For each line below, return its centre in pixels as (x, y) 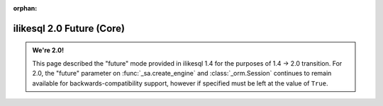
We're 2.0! (48, 50)
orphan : (25, 8)
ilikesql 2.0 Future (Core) (69, 28)
